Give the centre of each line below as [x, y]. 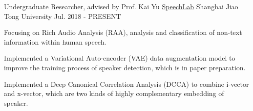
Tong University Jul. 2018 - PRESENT [63, 16]
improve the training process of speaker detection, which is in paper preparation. [125, 67]
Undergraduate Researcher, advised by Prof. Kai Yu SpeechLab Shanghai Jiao [121, 6]
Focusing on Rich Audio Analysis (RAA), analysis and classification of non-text [123, 32]
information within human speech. [55, 41]
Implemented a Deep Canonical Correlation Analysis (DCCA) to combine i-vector [126, 84]
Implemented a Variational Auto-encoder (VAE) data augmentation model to [120, 58]
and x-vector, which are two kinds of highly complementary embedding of [114, 93]
